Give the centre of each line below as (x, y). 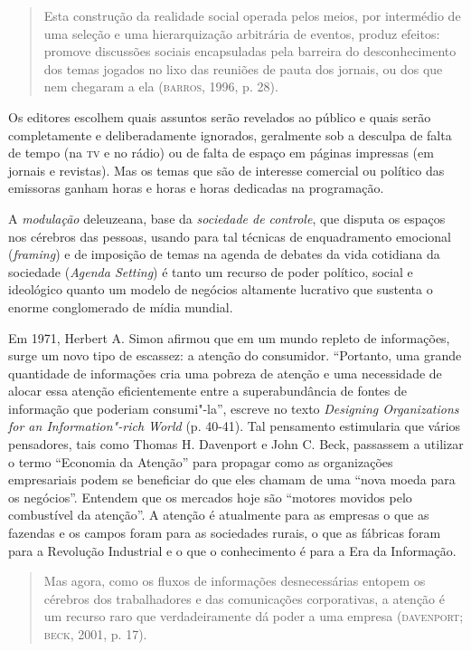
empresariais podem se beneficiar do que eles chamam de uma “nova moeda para (232, 479)
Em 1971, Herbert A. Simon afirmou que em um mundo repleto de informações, (229, 337)
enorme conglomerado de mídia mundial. (121, 306)
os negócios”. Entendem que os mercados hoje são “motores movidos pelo (210, 497)
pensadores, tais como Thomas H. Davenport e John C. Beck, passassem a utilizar (236, 444)
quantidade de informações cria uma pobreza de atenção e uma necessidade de (225, 373)
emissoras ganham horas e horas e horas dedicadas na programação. (196, 188)
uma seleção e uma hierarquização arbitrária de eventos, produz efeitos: (242, 33)
